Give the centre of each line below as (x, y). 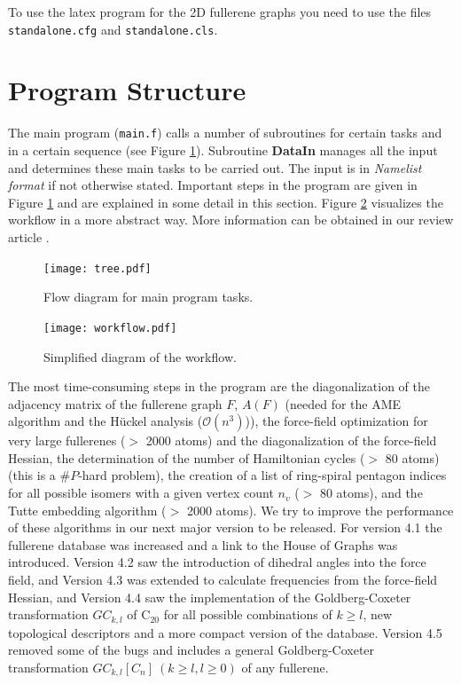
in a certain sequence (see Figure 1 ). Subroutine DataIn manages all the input (223, 150)
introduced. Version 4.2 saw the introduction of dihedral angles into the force (217, 562)
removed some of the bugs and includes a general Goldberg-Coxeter (191, 650)
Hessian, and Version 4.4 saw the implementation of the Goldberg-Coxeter (210, 597)
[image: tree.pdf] (98, 268)
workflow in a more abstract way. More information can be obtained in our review (231, 220)
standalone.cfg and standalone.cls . (113, 29)
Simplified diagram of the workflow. (140, 356)
